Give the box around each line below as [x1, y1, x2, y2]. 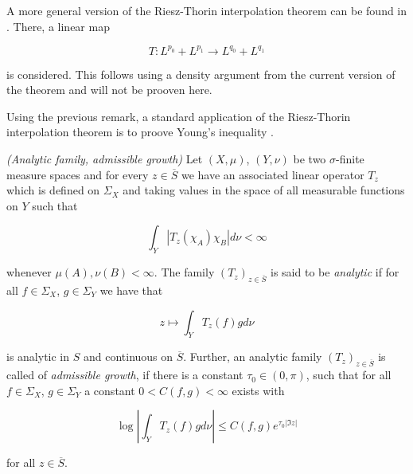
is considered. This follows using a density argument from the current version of [6, 65, 395, 82]
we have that [99, 282, 163, 299]
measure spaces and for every [6, 166, 149, 182]
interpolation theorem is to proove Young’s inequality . [6, 123, 274, 140]
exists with [232, 382, 285, 398]
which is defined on [6, 182, 100, 198]
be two [293, 151, 326, 167]
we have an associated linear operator [181, 166, 364, 182]
